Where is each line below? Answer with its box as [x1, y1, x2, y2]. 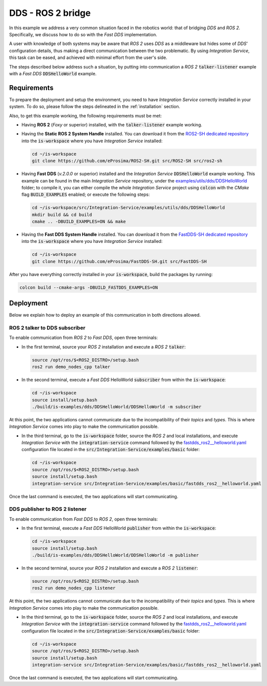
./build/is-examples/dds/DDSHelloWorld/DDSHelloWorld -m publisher [32, 552, 199, 558]
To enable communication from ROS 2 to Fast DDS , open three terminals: [9, 335, 158, 341]
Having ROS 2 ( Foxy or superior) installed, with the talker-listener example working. [21, 121, 202, 127]
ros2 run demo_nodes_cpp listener [32, 585, 116, 591]
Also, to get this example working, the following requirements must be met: [9, 113, 162, 118]
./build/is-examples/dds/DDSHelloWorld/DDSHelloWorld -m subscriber [32, 404, 202, 409]
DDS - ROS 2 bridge [9, 7, 91, 18]
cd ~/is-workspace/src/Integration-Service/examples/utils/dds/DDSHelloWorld [32, 205, 225, 211]
